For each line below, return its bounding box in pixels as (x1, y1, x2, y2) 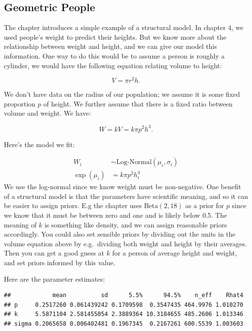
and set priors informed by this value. (4, 257, 115, 267)
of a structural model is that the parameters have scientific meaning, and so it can (4, 191, 248, 201)
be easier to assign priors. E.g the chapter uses (4, 200, 142, 211)
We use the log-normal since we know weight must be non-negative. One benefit (4, 181, 241, 192)
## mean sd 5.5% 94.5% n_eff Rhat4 (4, 292, 243, 299)
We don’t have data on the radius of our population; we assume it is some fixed (4, 89, 240, 99)
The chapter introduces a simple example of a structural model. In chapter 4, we (4, 22, 243, 32)
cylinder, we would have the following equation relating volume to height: (4, 60, 222, 70)
